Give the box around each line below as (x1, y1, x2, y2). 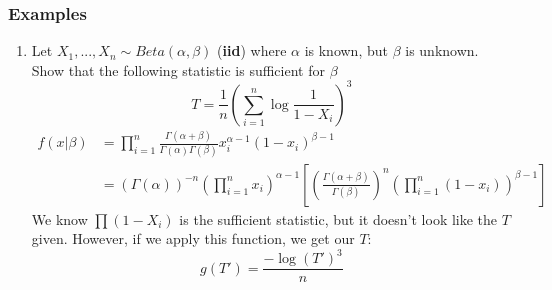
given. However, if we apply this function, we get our (31, 228, 355, 249)
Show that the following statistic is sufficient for (31, 59, 325, 80)
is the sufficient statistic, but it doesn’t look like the (179, 208, 498, 229)
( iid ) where (217, 40, 287, 61)
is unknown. (405, 40, 479, 61)
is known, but (304, 40, 388, 61)
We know (31, 208, 88, 229)
